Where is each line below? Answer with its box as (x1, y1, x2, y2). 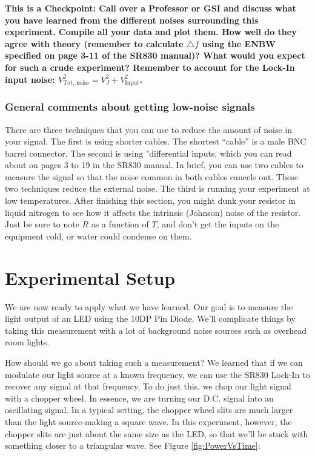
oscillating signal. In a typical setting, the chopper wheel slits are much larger (5, 403, 293, 416)
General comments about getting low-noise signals (5, 99, 255, 114)
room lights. (5, 336, 50, 348)
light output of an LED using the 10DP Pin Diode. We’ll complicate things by (5, 312, 296, 325)
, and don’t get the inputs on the (156, 218, 279, 230)
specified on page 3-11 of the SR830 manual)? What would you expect (5, 49, 305, 62)
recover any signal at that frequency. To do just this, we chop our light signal (5, 380, 291, 392)
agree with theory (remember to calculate (5, 37, 184, 50)
